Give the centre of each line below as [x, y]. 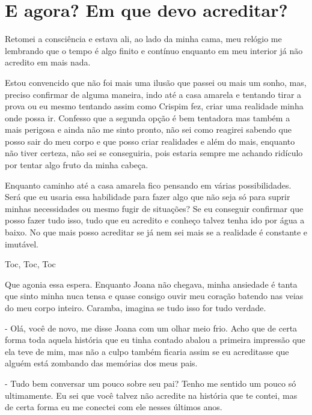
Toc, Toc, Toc [30, 264]
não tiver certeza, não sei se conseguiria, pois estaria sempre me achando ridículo [154, 153]
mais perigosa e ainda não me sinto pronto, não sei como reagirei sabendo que [148, 129]
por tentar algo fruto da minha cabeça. [77, 165]
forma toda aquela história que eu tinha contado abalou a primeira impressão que [155, 340]
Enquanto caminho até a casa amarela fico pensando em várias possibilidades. [148, 185]
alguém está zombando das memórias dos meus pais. [101, 363]
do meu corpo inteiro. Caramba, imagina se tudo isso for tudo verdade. [136, 307]
